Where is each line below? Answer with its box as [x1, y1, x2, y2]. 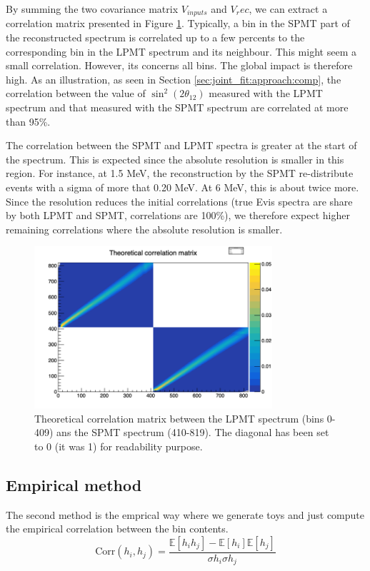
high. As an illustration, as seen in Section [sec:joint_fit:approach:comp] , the [6, 71, 341, 86]
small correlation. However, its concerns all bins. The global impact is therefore [6, 58, 353, 73]
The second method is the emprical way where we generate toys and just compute [6, 507, 365, 522]
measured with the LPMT [209, 86, 323, 101]
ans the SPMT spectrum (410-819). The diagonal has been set [56, 425, 329, 440]
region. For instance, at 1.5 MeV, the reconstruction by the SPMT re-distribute [6, 166, 354, 181]
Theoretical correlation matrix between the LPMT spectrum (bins [34, 410, 324, 425]
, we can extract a [249, 1, 328, 16]
